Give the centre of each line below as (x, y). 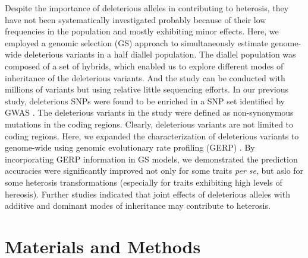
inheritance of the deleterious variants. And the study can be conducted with (145, 77)
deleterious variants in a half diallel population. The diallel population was (160, 54)
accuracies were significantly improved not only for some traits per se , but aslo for (154, 171)
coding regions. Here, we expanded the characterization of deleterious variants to (152, 136)
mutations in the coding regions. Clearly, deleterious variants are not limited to (149, 124)
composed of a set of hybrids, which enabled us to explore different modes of (144, 66)
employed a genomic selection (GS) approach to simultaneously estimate (136, 42)
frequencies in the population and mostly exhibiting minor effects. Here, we (142, 31)
